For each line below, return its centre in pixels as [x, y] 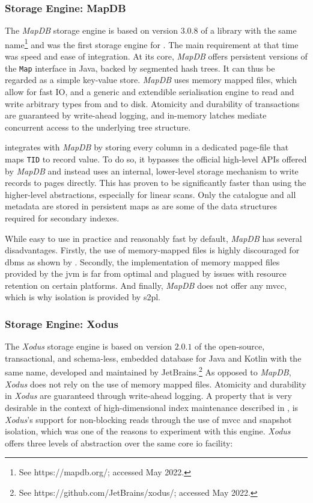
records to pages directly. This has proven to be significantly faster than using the [156, 183]
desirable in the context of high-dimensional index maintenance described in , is [152, 407]
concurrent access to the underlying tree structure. [98, 127]
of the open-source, [230, 346]
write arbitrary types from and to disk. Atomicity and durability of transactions [152, 103]
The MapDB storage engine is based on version [91, 30]
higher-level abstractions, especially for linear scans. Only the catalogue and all [150, 194]
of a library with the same [249, 30]
